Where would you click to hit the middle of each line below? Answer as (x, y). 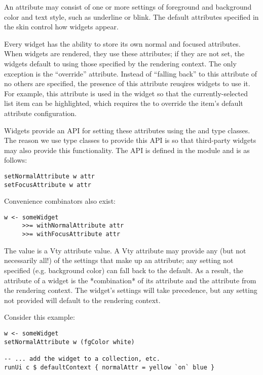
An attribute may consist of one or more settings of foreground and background (128, 7)
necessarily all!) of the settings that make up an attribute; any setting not (119, 260)
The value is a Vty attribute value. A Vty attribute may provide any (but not (125, 250)
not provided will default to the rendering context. (82, 300)
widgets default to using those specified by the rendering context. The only (120, 63)
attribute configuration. (41, 113)
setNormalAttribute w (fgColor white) (69, 342)
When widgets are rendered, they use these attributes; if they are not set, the (124, 53)
